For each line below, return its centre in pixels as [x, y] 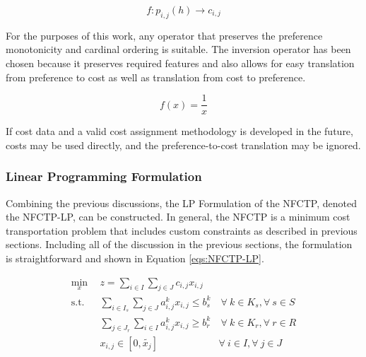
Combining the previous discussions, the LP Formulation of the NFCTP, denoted [181, 203]
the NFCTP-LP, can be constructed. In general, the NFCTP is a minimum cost [178, 217]
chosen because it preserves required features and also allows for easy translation [180, 63]
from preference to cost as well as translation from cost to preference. [156, 77]
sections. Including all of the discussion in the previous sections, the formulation [179, 244]
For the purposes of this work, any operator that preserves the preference [164, 35]
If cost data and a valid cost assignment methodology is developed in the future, [179, 131]
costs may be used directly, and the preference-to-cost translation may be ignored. [183, 145]
